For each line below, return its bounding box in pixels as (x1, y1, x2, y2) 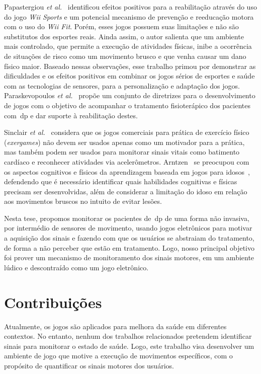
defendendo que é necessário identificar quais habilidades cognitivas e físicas (4, 176, 237, 187)
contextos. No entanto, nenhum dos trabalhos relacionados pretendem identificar (4, 331, 252, 341)
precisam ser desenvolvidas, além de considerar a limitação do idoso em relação (4, 186, 247, 196)
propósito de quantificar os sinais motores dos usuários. (4, 360, 174, 370)
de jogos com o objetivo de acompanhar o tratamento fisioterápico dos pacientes (4, 100, 250, 110)
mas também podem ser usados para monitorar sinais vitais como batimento (4, 146, 240, 157)
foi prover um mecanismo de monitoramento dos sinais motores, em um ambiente (4, 252, 254, 263)
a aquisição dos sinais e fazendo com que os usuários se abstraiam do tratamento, (4, 233, 254, 243)
